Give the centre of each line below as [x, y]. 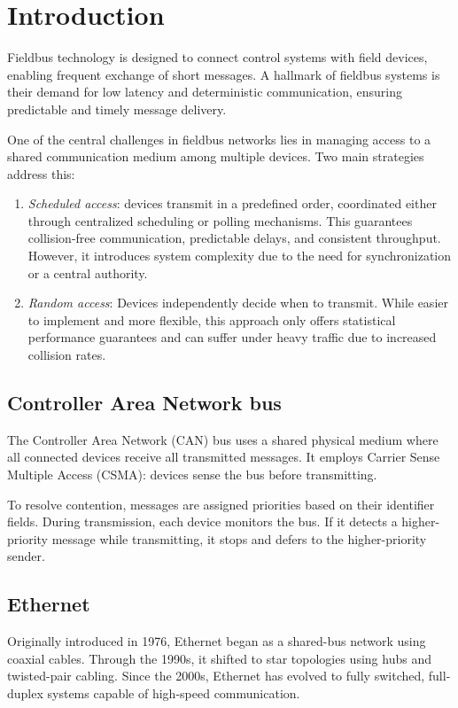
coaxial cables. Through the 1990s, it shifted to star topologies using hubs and [219, 658]
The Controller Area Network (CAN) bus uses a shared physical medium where [223, 439]
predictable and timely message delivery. [117, 109]
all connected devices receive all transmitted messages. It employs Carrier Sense [224, 457]
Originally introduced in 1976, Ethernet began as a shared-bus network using [217, 641]
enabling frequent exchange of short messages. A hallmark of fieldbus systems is [224, 74]
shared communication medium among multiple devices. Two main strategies [216, 156]
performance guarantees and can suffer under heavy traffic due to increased [232, 337]
